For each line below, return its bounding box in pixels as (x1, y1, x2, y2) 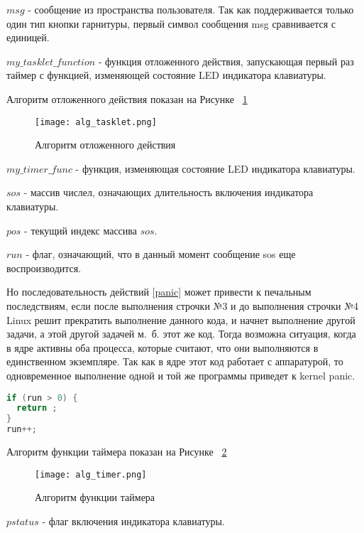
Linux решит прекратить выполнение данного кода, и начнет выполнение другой (6, 312, 355, 327)
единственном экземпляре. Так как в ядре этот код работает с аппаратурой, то (6, 354, 343, 369)
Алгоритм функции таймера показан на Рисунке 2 (6, 444, 227, 459)
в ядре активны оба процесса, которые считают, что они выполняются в (6, 340, 319, 355)
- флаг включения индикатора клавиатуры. (42, 513, 225, 528)
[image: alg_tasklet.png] (35, 117, 157, 127)
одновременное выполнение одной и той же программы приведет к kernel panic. (6, 367, 355, 382)
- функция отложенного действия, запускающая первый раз (98, 53, 354, 68)
